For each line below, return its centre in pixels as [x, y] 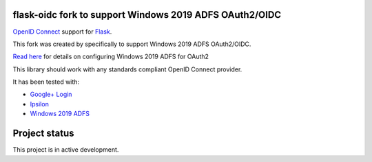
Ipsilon [40, 104]
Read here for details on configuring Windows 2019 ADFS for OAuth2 [111, 57]
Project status [44, 134]
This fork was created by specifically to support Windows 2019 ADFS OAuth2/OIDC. [132, 44]
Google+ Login [51, 94]
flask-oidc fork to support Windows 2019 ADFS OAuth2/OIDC [147, 15]
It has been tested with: [46, 82]
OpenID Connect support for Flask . [62, 32]
